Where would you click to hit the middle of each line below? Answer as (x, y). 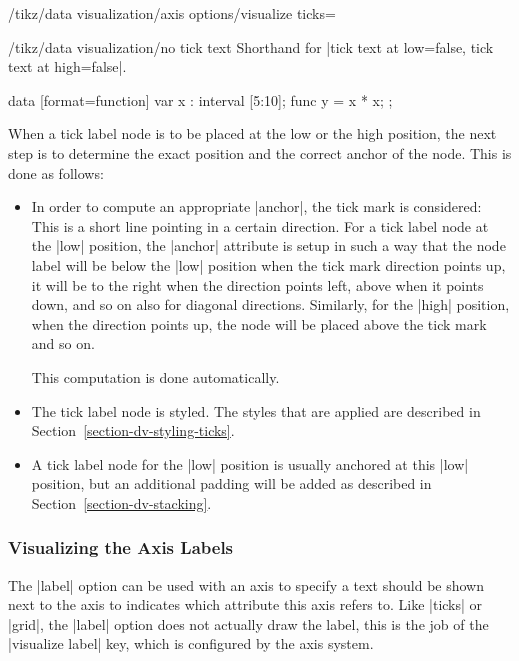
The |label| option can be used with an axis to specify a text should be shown (246, 584)
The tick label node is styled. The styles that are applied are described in (256, 410)
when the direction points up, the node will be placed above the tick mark (259, 323)
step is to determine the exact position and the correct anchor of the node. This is (260, 152)
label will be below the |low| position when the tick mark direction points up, (268, 264)
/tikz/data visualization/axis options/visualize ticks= (172, 13)
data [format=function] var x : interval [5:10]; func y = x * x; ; (200, 99)
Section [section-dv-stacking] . (121, 502)
